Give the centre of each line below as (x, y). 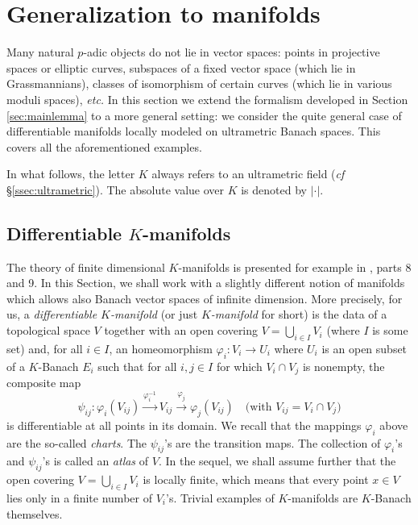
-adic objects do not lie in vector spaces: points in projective (232, 52)
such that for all (137, 366)
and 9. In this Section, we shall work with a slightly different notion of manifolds (206, 283)
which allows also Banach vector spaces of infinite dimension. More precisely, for (205, 298)
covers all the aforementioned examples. (104, 146)
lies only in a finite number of (79, 497)
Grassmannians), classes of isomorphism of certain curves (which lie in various (199, 83)
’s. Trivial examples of (220, 497)
